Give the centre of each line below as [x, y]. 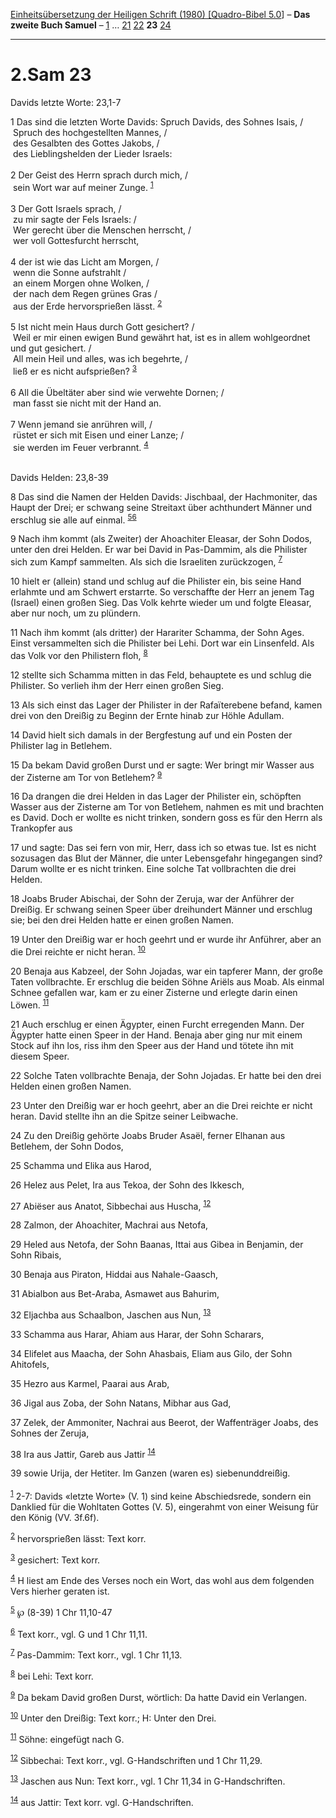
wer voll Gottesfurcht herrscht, [76, 240]
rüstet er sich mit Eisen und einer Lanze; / [98, 435]
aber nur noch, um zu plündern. [75, 613]
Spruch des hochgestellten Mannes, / [90, 132]
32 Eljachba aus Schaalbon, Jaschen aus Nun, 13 [111, 1314]
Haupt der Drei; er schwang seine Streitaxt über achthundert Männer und [161, 507]
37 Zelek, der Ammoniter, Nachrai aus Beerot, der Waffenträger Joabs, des [164, 1422]
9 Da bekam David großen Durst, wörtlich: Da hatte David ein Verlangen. [159, 1696]
